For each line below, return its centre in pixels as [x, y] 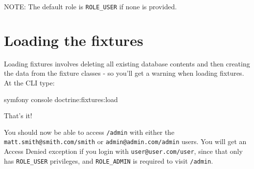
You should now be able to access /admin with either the [89, 132]
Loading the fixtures [74, 40]
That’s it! [18, 116]
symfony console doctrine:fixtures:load [61, 99]
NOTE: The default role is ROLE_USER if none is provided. [91, 6]
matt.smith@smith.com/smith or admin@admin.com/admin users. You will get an [125, 141]
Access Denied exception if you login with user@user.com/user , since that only [123, 151]
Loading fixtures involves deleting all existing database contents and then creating [127, 63]
